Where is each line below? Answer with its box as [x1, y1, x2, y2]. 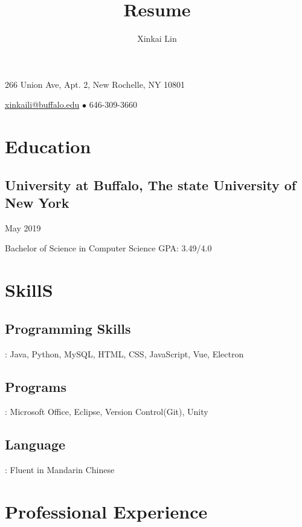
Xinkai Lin [137, 32, 177, 45]
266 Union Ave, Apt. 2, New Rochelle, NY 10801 [5, 78, 185, 90]
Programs [5, 377, 66, 396]
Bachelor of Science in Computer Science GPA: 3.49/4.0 [5, 242, 212, 254]
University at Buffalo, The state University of [5, 175, 297, 194]
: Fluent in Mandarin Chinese [5, 463, 115, 476]
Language [5, 435, 66, 454]
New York [5, 193, 69, 212]
